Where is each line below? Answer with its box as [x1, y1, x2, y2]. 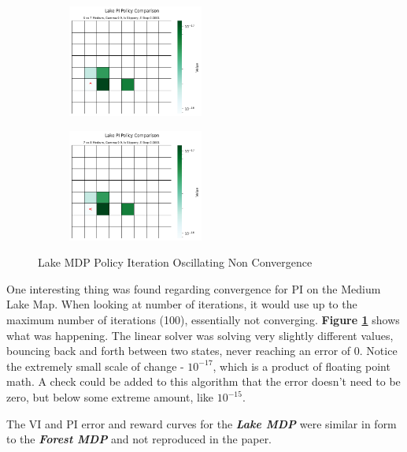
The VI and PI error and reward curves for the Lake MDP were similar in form [6, 415, 397, 431]
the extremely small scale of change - [6, 357, 184, 374]
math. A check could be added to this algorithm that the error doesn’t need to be [6, 373, 401, 390]
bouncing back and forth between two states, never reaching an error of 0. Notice [6, 342, 398, 359]
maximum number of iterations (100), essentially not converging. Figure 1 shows [6, 312, 400, 328]
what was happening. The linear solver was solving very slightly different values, [6, 327, 394, 343]
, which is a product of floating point [213, 357, 390, 374]
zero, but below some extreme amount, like [6, 389, 214, 405]
